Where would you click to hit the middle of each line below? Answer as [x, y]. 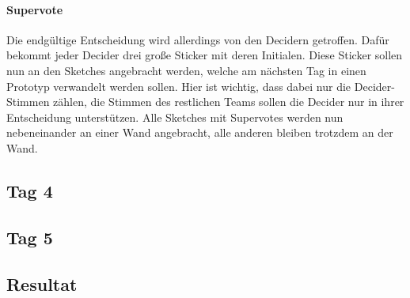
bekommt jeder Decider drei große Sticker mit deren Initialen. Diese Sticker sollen [205, 55]
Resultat [42, 283]
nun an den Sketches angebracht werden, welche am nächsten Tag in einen [186, 70]
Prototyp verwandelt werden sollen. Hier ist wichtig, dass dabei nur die [179, 86]
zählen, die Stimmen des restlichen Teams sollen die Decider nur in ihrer [229, 102]
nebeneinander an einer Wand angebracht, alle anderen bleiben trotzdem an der [200, 132]
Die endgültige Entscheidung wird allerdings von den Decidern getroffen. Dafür [198, 39]
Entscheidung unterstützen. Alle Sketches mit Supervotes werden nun [175, 117]
